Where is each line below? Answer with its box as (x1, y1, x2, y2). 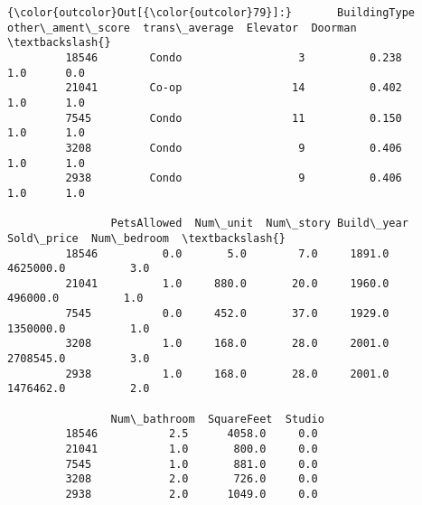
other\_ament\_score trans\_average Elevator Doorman (7, 21, 357, 34)
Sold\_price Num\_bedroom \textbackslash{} (7, 231, 286, 245)
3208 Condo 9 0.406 (65, 141, 402, 154)
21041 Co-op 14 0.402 (65, 81, 402, 95)
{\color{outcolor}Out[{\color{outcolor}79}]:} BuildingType (7, 6, 416, 19)
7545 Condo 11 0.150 (65, 111, 402, 125)
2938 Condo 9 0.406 (65, 172, 402, 185)
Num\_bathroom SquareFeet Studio (110, 412, 324, 426)
